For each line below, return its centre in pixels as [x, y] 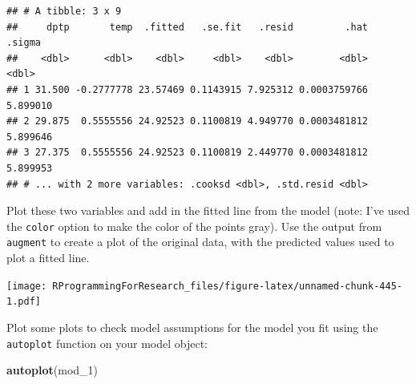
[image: [27, 286]
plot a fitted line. [48, 258]
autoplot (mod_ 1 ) [53, 370]
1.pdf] [24, 302]
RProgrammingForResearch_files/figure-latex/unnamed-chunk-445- [227, 286]
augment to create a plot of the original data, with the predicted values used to [200, 242]
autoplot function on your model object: [107, 343]
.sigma [24, 43]
